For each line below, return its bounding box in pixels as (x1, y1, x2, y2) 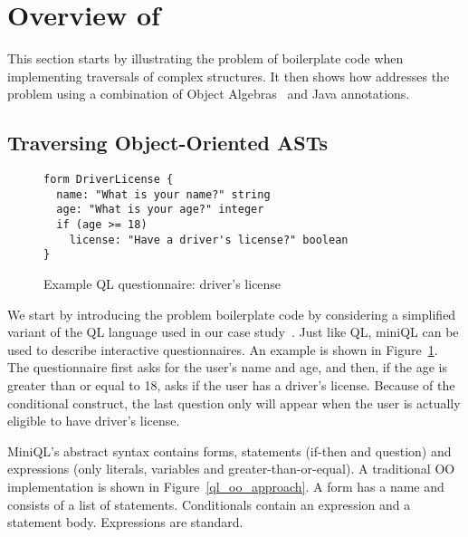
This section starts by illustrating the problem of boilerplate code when (7, 49, 404, 68)
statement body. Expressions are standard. (7, 513, 244, 532)
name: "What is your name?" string (56, 187, 271, 201)
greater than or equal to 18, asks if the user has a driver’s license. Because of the (7, 376, 455, 395)
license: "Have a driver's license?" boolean (69, 233, 349, 246)
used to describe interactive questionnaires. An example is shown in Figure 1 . (7, 340, 438, 359)
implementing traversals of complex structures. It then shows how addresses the (7, 66, 450, 85)
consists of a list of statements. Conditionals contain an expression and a (7, 494, 411, 513)
